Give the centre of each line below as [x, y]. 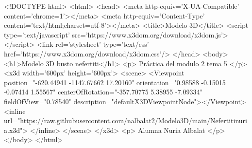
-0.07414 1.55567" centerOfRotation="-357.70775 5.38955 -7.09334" [103, 92]
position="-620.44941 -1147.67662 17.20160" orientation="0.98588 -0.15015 [115, 82]
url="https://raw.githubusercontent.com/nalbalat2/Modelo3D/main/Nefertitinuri [126, 120]
